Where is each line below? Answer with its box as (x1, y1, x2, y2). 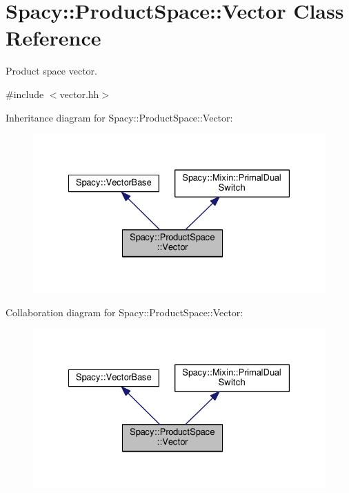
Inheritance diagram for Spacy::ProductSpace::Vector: (6, 110, 233, 124)
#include (6, 86, 44, 101)
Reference (6, 23, 101, 52)
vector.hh (59, 86, 99, 101)
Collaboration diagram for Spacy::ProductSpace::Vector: (6, 304, 243, 319)
